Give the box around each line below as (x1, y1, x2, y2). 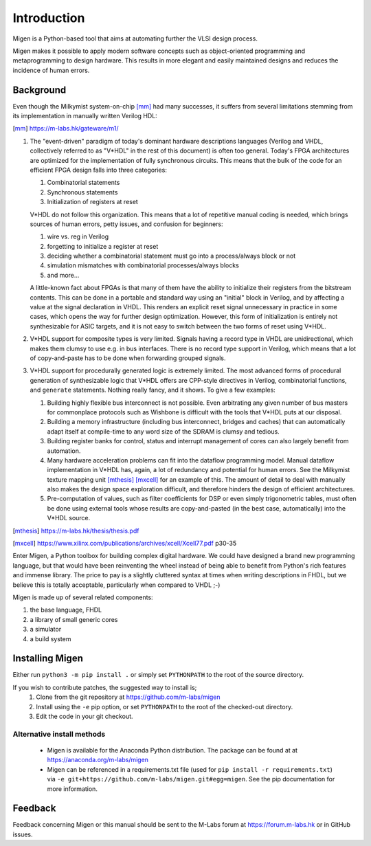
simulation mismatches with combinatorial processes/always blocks (47, 261, 240, 269)
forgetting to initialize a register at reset (47, 242, 159, 250)
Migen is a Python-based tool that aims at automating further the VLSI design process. (12, 34, 258, 43)
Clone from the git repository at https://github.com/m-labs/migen (36, 693, 221, 701)
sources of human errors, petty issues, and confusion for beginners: (30, 220, 223, 228)
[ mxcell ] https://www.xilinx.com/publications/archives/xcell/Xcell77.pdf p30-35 (12, 539, 237, 548)
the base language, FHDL (30, 605, 102, 614)
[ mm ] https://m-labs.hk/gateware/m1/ (12, 124, 119, 133)
